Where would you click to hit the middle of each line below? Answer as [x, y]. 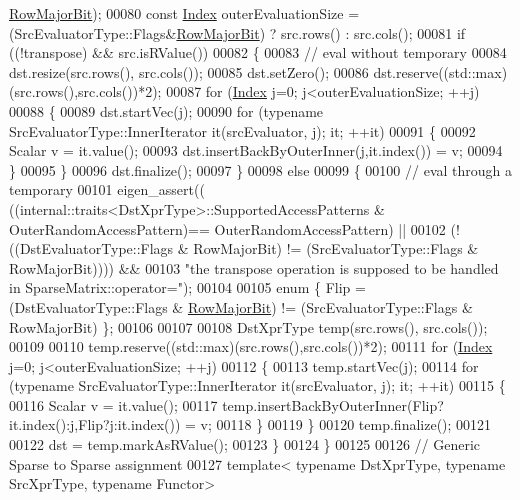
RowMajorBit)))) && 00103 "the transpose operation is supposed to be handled [254, 267]
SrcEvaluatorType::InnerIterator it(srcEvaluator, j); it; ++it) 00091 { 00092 [242, 130]
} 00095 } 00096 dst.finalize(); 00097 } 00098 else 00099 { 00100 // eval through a [261, 169]
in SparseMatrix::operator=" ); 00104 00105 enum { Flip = [187, 287]
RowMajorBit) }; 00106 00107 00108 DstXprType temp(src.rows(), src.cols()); [248, 326]
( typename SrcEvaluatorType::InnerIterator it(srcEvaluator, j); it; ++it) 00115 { [257, 385]
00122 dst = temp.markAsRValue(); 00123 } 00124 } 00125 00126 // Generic [245, 444]
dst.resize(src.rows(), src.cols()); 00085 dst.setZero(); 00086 [189, 71]
